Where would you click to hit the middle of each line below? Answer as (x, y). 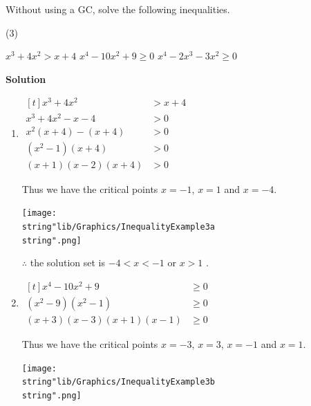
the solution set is (68, 262)
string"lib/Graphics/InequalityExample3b (118, 382)
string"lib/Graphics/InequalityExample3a (118, 227)
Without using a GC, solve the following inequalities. (118, 9)
